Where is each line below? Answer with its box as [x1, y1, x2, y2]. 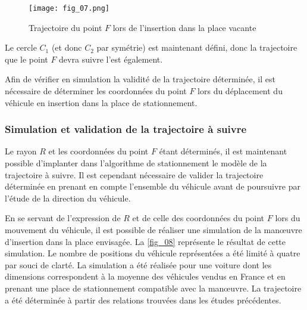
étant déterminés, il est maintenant [159, 145, 287, 157]
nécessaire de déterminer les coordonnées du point [5, 85, 187, 97]
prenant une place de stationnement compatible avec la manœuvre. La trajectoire [5, 281, 302, 294]
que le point [5, 52, 48, 65]
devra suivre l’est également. [59, 52, 163, 65]
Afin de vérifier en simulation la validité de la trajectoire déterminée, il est [5, 73, 275, 85]
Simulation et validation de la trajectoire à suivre [5, 122, 247, 137]
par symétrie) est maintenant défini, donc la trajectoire [96, 41, 297, 54]
